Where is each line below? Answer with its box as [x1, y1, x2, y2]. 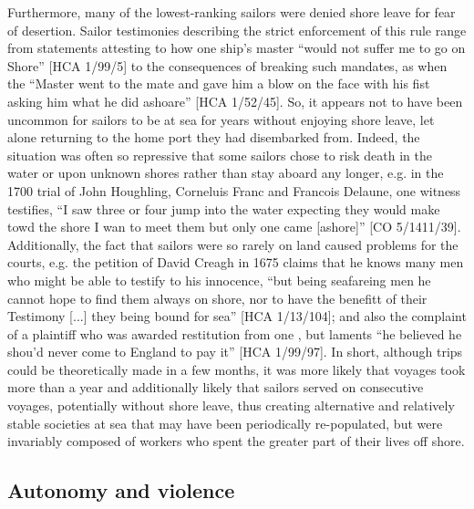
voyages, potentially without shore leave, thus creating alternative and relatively [7, 396, 455, 415]
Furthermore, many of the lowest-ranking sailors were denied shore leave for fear [7, 3, 456, 21]
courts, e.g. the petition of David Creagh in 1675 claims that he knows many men [7, 253, 464, 272]
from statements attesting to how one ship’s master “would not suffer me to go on [7, 38, 466, 57]
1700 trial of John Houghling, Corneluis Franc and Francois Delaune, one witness [7, 181, 461, 200]
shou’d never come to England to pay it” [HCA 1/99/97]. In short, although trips [7, 342, 463, 361]
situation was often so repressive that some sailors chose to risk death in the [7, 145, 432, 164]
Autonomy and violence [7, 476, 235, 504]
